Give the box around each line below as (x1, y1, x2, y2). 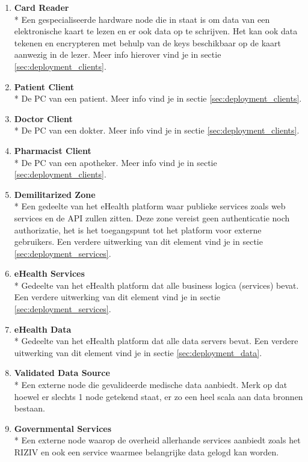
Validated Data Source (14, 366, 110, 379)
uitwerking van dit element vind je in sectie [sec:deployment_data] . (14, 346, 262, 359)
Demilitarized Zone (14, 188, 96, 200)
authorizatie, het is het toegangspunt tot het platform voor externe (14, 223, 262, 236)
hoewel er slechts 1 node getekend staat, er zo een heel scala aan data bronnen (14, 390, 303, 402)
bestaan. (14, 402, 45, 414)
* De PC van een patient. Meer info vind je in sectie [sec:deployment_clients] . (14, 92, 302, 105)
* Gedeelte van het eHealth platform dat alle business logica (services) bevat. (14, 279, 299, 291)
